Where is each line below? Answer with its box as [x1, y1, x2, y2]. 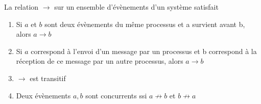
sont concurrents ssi [85, 90, 147, 100]
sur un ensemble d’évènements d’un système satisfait [54, 2, 219, 12]
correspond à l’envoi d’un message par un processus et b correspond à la [31, 45, 257, 56]
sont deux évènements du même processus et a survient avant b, [44, 18, 245, 29]
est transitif [30, 72, 66, 83]
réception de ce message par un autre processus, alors [16, 56, 183, 66]
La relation [4, 2, 39, 12]
